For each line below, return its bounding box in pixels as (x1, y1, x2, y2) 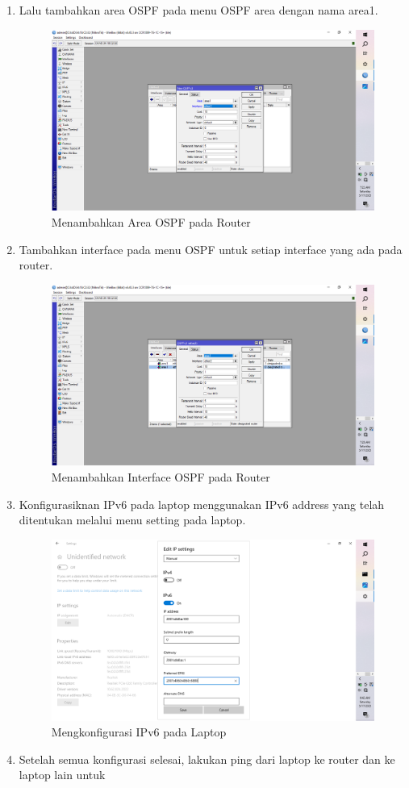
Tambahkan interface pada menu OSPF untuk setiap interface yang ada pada (19, 240, 403, 257)
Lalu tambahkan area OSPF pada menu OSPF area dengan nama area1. (19, 2, 378, 18)
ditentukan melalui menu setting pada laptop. (19, 511, 246, 528)
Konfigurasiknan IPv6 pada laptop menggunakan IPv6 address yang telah (19, 495, 385, 512)
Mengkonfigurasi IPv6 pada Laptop (51, 723, 227, 740)
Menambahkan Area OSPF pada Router (51, 213, 251, 230)
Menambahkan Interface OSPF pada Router (51, 469, 270, 485)
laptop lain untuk (19, 766, 106, 783)
